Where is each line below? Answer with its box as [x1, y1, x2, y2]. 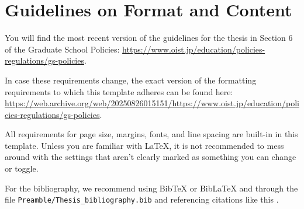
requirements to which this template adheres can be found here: [5, 85, 233, 97]
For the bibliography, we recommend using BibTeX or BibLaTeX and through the [5, 182, 298, 194]
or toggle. [5, 162, 39, 175]
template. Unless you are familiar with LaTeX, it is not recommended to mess [5, 139, 284, 151]
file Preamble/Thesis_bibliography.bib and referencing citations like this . [5, 193, 279, 205]
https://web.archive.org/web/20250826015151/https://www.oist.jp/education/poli [5, 97, 299, 109]
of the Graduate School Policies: [5, 43, 120, 55]
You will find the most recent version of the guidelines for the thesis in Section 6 [5, 32, 293, 44]
